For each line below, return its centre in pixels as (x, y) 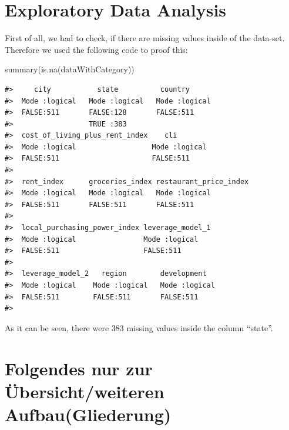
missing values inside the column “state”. (200, 327)
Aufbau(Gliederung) (88, 414)
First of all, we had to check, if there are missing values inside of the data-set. (145, 38)
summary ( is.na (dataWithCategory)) (70, 69)
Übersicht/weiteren (85, 391)
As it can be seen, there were (57, 327)
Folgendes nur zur (79, 368)
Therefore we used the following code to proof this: (96, 49)
